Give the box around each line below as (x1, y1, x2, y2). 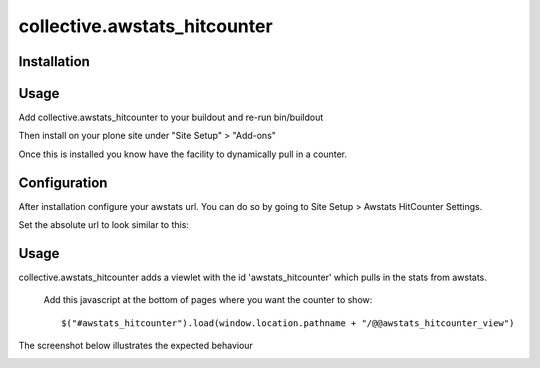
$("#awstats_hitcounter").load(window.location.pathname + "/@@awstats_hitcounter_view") (61, 317, 515, 329)
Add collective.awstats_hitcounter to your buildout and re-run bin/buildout (18, 111, 324, 124)
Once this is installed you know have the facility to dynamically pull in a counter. (18, 148, 347, 160)
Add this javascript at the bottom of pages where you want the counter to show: (43, 294, 373, 306)
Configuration (18, 174, 108, 191)
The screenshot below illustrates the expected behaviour (18, 340, 254, 352)
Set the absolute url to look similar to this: (18, 219, 190, 231)
